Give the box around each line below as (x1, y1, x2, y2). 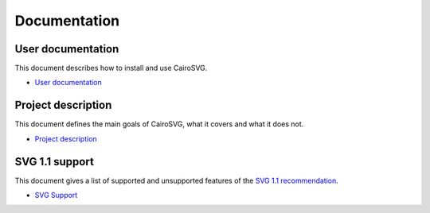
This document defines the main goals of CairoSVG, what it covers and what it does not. (14, 119, 304, 129)
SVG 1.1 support (14, 155, 95, 168)
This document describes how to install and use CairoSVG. (14, 64, 208, 73)
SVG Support (34, 191, 78, 200)
